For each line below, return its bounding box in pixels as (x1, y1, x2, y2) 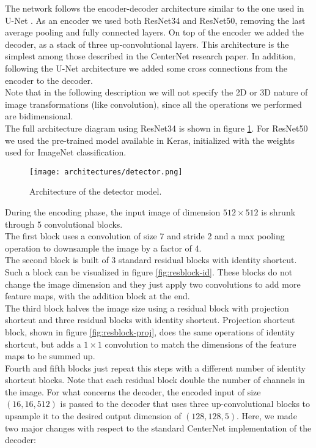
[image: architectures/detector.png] (29, 167, 183, 176)
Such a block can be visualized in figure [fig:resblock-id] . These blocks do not (5, 265, 293, 278)
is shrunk (261, 205, 296, 218)
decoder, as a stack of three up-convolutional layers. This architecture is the (5, 37, 289, 50)
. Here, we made (237, 409, 297, 422)
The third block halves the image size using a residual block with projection (5, 301, 289, 314)
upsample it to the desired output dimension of (5, 409, 182, 422)
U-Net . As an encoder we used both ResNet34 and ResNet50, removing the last (5, 13, 306, 26)
